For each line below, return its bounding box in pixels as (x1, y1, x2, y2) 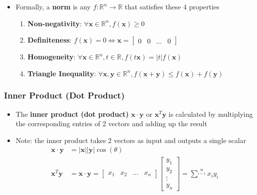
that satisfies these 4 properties (125, 1, 220, 11)
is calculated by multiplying (168, 108, 253, 119)
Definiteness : (27, 35, 72, 45)
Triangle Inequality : (27, 68, 96, 78)
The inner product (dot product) (15, 108, 129, 119)
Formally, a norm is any (15, 1, 91, 11)
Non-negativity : (27, 18, 82, 28)
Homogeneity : (27, 51, 76, 62)
